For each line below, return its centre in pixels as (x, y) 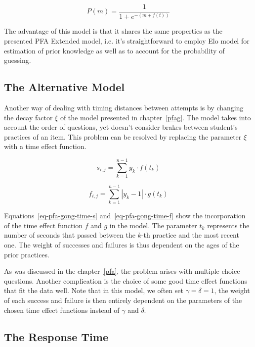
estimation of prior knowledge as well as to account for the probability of (114, 50)
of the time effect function (43, 225)
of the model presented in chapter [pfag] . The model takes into (155, 117)
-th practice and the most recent (190, 235)
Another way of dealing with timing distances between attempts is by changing (124, 107)
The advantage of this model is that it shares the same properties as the (113, 31)
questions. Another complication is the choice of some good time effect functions (126, 280)
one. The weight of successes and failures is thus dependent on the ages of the (122, 244)
